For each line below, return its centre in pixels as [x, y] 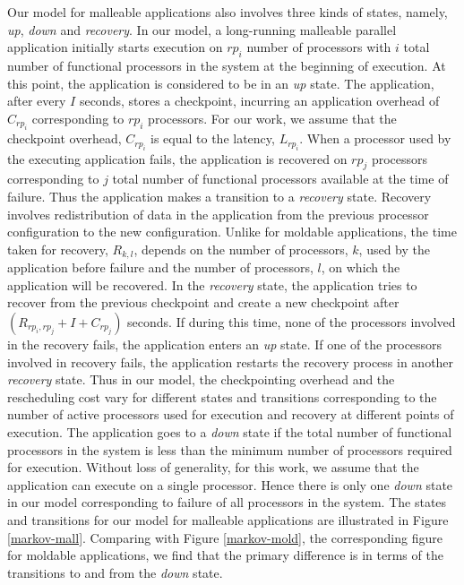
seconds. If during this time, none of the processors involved [292, 321]
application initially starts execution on [115, 47]
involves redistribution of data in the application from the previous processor [218, 214]
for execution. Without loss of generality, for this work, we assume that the [213, 467]
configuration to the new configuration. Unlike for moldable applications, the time [232, 232]
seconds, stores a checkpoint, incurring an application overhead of [259, 101]
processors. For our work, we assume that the [272, 118]
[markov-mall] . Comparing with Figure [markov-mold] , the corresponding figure [225, 537]
